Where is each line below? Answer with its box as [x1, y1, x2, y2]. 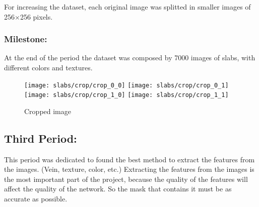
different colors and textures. [4, 62, 93, 72]
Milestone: [4, 33, 47, 45]
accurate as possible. [4, 193, 68, 204]
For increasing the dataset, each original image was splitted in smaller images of [4, 2, 251, 12]
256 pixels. [20, 11, 53, 22]
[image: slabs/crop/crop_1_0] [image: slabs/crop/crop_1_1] [24, 91, 229, 99]
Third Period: [4, 130, 77, 146]
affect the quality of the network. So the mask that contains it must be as [4, 183, 232, 194]
